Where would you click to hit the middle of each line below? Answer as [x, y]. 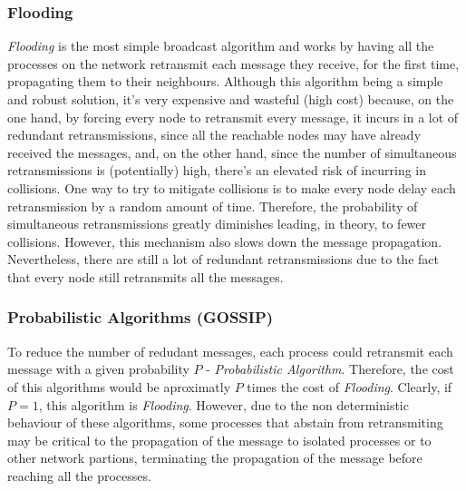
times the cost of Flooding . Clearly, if [349, 386]
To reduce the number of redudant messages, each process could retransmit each [230, 351]
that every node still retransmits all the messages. [146, 276]
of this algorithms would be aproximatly [119, 386]
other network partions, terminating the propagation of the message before [215, 458]
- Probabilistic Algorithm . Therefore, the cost [330, 369]
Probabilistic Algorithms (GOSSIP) [141, 317]
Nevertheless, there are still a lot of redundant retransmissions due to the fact [223, 259]
